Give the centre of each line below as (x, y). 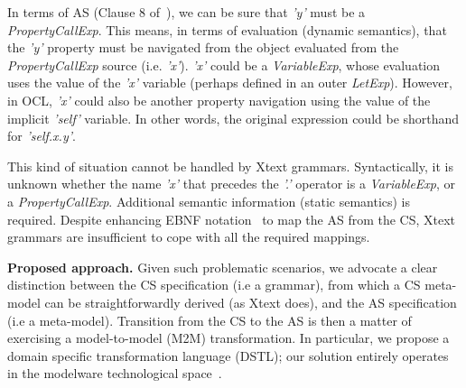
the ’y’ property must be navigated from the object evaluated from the (203, 47)
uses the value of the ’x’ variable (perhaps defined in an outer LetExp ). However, (230, 83)
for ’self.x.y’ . (42, 136)
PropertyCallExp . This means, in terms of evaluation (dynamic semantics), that (227, 29)
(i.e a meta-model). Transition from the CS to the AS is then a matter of (210, 320)
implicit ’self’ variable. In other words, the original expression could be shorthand (233, 118)
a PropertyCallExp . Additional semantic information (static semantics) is (209, 201)
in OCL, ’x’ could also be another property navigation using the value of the (219, 100)
